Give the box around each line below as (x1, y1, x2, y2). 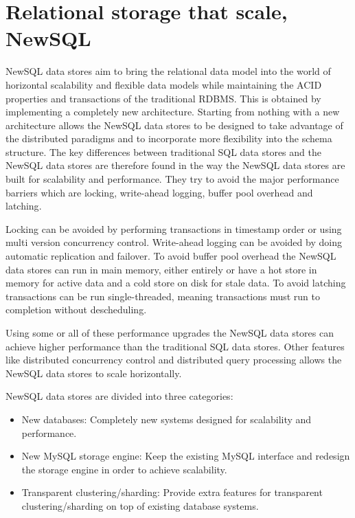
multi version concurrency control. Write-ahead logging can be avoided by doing (5, 235, 342, 249)
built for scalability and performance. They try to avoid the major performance (5, 172, 339, 186)
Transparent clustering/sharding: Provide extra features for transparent (21, 485, 323, 499)
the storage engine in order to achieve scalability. (21, 462, 227, 476)
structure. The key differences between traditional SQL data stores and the (5, 144, 321, 159)
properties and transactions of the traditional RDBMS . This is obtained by (5, 91, 321, 105)
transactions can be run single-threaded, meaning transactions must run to (5, 289, 321, 303)
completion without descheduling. (5, 302, 147, 317)
